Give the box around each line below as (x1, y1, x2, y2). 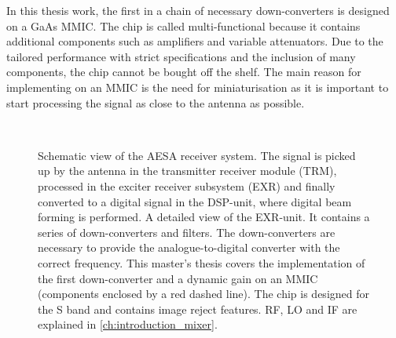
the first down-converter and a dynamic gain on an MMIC (38, 270, 318, 286)
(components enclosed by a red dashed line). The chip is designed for (38, 285, 370, 302)
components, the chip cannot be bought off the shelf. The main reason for (6, 64, 361, 80)
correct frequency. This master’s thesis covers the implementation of (38, 254, 365, 271)
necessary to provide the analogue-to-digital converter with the (38, 239, 340, 256)
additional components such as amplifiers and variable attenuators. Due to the (6, 33, 383, 49)
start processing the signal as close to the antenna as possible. (6, 94, 305, 111)
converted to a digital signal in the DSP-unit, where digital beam (38, 193, 352, 209)
